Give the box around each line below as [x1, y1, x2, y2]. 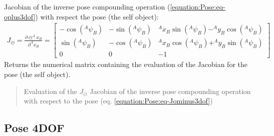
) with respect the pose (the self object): [35, 11, 159, 21]
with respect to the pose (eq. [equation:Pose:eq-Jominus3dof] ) [24, 95, 213, 106]
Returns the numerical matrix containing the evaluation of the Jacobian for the [4, 59, 247, 69]
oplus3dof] [4, 11, 36, 21]
